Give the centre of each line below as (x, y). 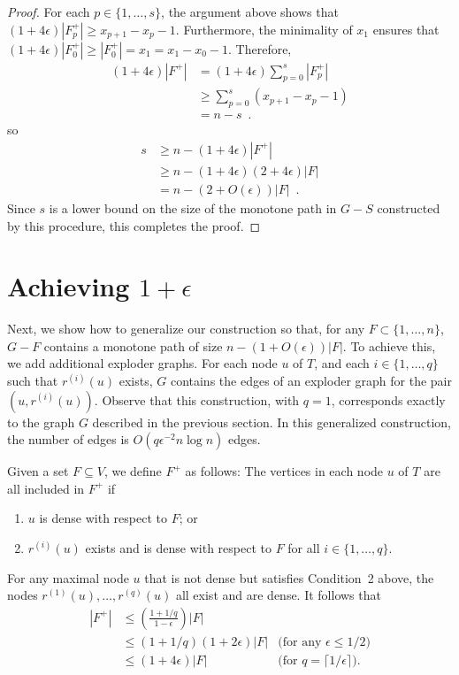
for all (304, 548)
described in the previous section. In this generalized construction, (272, 422)
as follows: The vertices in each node (284, 471)
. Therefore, (260, 48)
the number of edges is (68, 439)
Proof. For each (49, 12)
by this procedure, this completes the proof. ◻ (134, 225)
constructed (409, 207)
